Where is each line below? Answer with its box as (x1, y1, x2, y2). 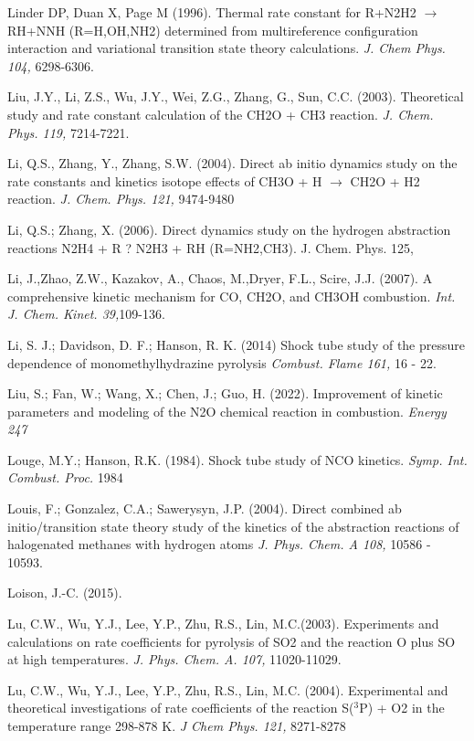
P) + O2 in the (359, 698, 445, 717)
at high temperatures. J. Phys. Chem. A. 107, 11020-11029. (7, 650, 342, 669)
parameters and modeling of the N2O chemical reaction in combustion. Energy (7, 401, 447, 420)
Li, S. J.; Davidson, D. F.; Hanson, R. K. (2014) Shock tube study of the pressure (7, 334, 466, 354)
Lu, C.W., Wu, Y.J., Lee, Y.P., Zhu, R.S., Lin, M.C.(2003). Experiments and (7, 614, 439, 633)
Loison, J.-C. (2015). (7, 583, 122, 602)
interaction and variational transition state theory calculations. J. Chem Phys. (7, 38, 446, 58)
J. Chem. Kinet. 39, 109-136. (7, 304, 165, 323)
